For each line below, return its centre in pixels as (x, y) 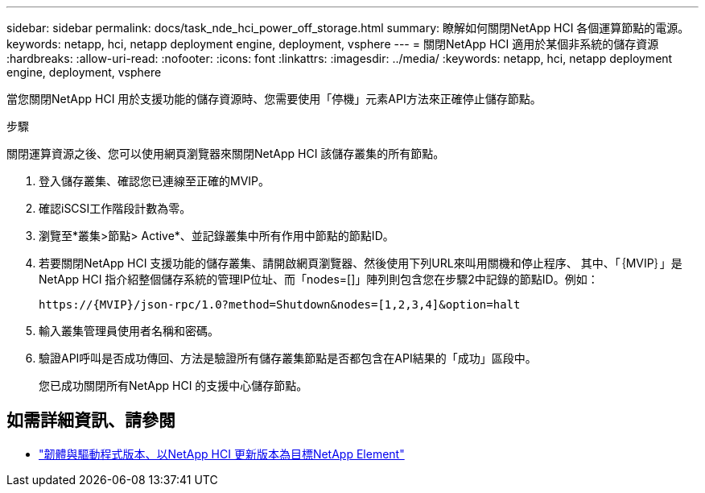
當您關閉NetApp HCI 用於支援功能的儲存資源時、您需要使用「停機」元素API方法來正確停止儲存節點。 (274, 99)
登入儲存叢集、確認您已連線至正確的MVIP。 (155, 181)
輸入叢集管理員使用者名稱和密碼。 (129, 331)
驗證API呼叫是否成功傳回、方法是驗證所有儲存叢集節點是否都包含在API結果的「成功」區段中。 (288, 358)
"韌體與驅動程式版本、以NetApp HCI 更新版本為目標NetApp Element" (222, 454)
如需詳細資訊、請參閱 (91, 420)
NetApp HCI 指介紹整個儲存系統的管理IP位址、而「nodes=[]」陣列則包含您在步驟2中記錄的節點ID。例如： (319, 279)
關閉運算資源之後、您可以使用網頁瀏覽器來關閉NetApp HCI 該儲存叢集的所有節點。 (226, 153)
